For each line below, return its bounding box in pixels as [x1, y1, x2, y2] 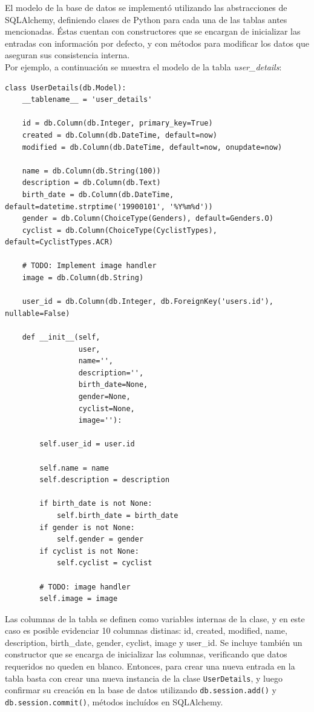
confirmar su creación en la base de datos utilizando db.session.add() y [5, 683, 276, 696]
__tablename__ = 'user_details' [22, 95, 152, 104]
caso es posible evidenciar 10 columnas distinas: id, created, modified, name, [5, 624, 287, 637]
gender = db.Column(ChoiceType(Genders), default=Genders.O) [22, 214, 273, 223]
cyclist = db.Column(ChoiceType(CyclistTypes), [22, 226, 217, 235]
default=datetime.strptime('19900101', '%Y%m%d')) [5, 202, 213, 211]
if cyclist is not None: [39, 546, 139, 556]
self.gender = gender [56, 535, 144, 544]
